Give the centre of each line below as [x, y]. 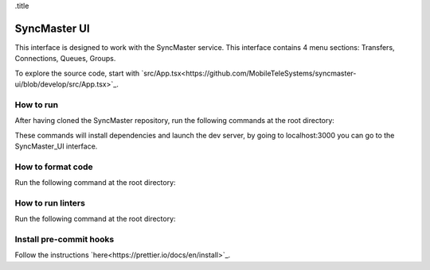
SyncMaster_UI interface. [56, 146]
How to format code [54, 167]
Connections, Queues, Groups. [65, 59]
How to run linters [50, 202]
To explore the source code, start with [77, 73]
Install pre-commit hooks [64, 240]
